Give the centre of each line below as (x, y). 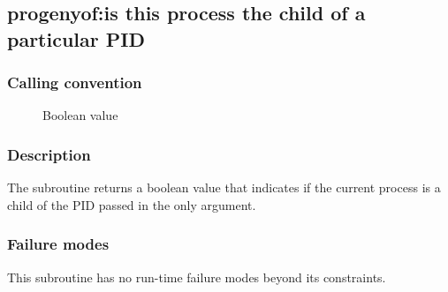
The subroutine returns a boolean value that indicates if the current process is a (224, 187)
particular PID (76, 38)
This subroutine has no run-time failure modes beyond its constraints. (197, 277)
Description (49, 154)
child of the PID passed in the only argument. (132, 204)
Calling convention (75, 82)
